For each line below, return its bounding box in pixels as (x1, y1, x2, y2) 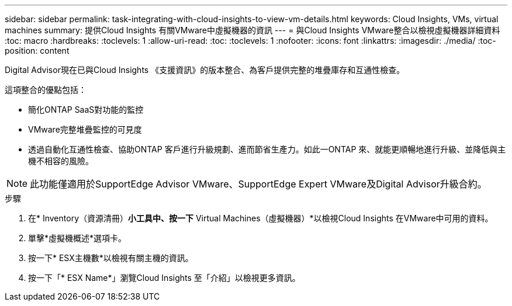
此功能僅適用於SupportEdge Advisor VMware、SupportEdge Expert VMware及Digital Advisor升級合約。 (30, 178, 487, 190)
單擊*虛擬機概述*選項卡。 (28, 233, 127, 243)
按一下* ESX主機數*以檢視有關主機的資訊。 (28, 253, 193, 263)
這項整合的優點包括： (5, 85, 87, 95)
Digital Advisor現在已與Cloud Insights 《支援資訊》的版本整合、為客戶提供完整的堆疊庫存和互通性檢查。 (5, 65, 405, 75)
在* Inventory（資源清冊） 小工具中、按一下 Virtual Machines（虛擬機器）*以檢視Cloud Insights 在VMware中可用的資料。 (28, 213, 493, 223)
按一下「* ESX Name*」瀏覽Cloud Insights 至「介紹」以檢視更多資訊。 (28, 273, 300, 283)
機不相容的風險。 (28, 156, 94, 166)
